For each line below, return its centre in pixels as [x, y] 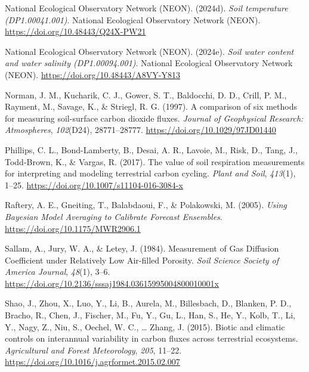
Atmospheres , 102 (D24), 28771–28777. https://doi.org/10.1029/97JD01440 [140, 130]
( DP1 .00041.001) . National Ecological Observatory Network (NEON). [133, 19]
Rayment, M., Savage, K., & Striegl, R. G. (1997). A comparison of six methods [151, 106]
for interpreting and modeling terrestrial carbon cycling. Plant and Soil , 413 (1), [150, 173]
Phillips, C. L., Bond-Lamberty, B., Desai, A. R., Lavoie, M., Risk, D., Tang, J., [151, 149]
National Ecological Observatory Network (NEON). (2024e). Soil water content [149, 51]
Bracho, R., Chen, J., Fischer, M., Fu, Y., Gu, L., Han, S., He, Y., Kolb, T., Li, [150, 315]
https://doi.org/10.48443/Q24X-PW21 [75, 31]
